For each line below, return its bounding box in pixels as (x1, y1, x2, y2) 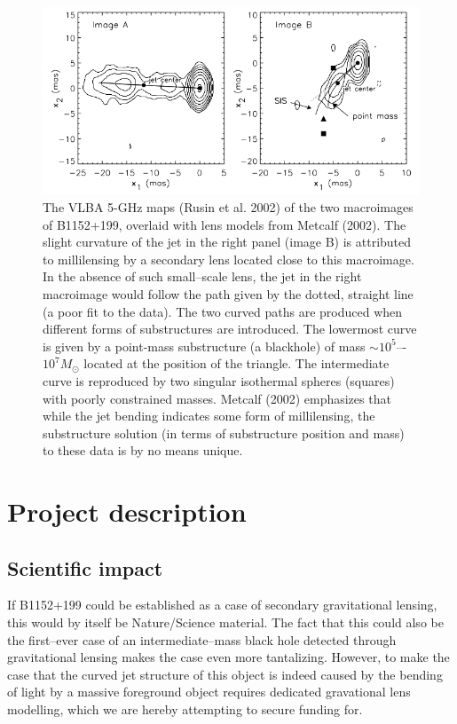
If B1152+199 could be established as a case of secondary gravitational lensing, (7, 595, 437, 614)
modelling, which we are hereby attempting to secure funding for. (7, 700, 363, 719)
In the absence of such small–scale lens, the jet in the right (43, 267, 362, 286)
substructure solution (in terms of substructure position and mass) (43, 423, 405, 442)
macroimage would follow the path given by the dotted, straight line (43, 284, 414, 303)
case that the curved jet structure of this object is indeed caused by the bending (7, 665, 443, 683)
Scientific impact (7, 554, 163, 581)
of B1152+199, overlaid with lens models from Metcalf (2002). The (43, 215, 406, 233)
